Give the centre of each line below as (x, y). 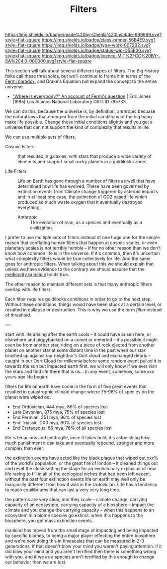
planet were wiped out (28, 397)
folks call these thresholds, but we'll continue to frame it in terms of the (78, 76)
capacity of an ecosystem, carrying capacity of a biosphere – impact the (80, 505)
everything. (29, 208)
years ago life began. (27, 377)
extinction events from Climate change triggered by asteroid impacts (88, 192)
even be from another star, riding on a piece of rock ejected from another (80, 345)
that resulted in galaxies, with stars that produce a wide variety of (85, 156)
